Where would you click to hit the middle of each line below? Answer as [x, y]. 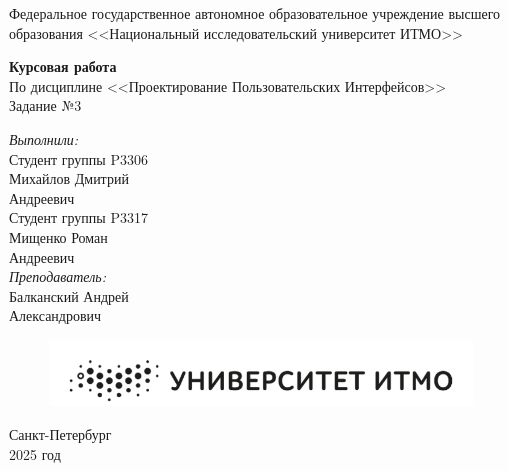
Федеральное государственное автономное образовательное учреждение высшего [255, 13]
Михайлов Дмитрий [69, 178]
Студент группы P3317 [78, 217]
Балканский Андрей [69, 295]
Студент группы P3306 [78, 158]
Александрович [55, 315]
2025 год [35, 453]
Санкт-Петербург [60, 433]
